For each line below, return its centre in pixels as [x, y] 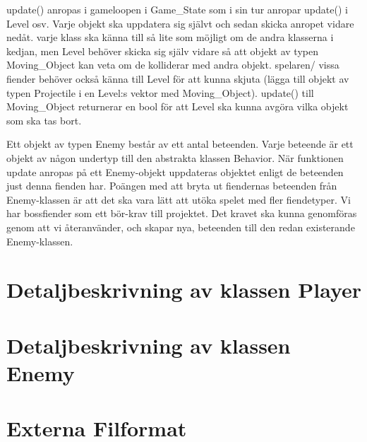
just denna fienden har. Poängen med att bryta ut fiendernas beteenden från [172, 186]
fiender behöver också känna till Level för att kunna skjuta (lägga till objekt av [178, 78]
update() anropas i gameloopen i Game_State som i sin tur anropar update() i [177, 9]
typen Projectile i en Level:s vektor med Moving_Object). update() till [160, 92]
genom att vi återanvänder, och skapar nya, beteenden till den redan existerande [181, 227]
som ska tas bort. [44, 120]
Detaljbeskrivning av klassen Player [184, 290]
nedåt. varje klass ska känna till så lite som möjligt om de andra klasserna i [170, 37]
